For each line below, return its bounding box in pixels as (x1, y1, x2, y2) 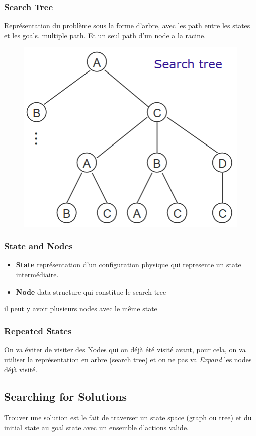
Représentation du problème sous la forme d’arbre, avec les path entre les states (4, 20, 250, 31)
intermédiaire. (16, 269, 59, 279)
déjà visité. (4, 364, 38, 375)
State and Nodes (4, 240, 73, 252)
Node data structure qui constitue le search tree (16, 286, 166, 297)
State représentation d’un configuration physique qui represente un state (16, 259, 241, 270)
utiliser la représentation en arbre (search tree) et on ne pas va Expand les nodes (4, 354, 252, 365)
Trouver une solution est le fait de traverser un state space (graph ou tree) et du (4, 412, 252, 422)
